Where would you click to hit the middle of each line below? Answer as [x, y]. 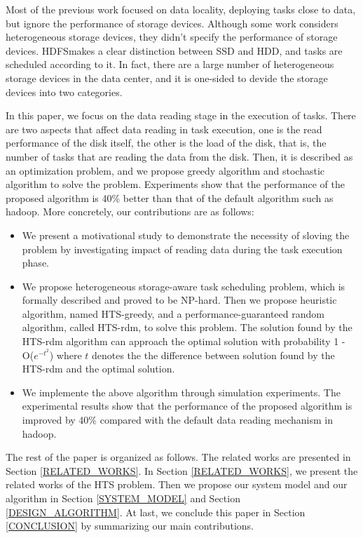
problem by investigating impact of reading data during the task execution [182, 249]
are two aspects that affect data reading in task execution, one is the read [164, 129]
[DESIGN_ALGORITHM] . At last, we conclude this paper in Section [156, 512]
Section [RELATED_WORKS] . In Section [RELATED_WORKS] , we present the [182, 470]
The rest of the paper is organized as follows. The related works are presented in [178, 457]
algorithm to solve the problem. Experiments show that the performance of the [176, 184]
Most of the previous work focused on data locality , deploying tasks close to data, [181, 9]
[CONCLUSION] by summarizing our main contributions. [130, 526]
